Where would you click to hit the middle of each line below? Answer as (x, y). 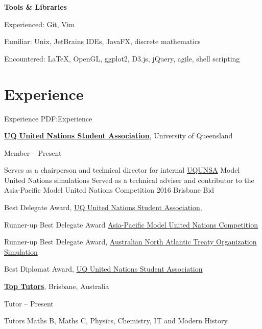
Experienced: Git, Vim (40, 24)
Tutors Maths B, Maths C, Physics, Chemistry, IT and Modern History (116, 321)
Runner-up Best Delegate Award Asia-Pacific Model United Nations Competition (131, 224)
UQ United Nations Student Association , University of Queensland (118, 136)
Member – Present (33, 152)
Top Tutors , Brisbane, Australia (57, 286)
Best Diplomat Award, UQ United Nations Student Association (103, 269)
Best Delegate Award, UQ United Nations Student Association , (103, 207)
